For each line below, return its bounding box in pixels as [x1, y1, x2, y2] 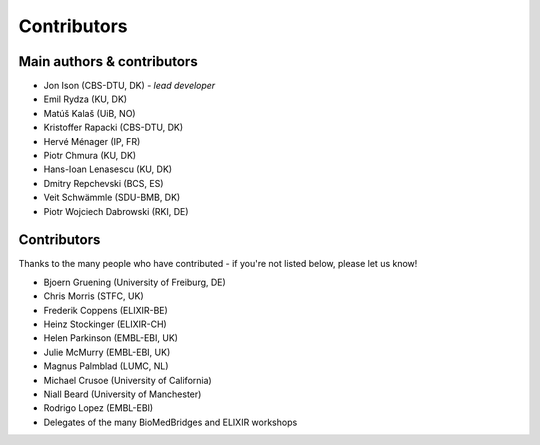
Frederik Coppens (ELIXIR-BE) [43, 304, 169, 316]
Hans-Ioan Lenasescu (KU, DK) [43, 163, 173, 175]
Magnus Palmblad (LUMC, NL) [43, 360, 169, 372]
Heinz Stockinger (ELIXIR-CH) [43, 318, 167, 330]
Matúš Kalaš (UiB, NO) [43, 107, 136, 119]
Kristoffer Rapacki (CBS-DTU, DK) [43, 121, 184, 134]
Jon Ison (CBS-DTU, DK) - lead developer [43, 80, 216, 92]
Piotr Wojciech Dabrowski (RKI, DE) [43, 205, 189, 217]
